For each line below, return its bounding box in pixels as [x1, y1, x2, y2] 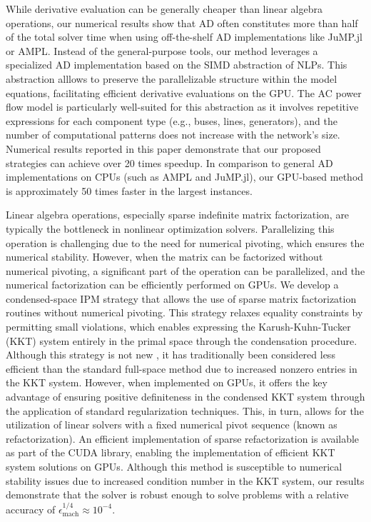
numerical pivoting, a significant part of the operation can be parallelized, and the [6, 263, 365, 278]
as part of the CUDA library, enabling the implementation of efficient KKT [6, 445, 335, 460]
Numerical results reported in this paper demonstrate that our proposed [6, 141, 321, 156]
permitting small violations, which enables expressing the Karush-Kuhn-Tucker [6, 319, 351, 334]
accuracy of [6, 501, 56, 516]
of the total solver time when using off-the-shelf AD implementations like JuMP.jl [6, 29, 362, 44]
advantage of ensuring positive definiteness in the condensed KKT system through [6, 389, 365, 404]
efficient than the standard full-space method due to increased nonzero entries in [6, 361, 357, 376]
